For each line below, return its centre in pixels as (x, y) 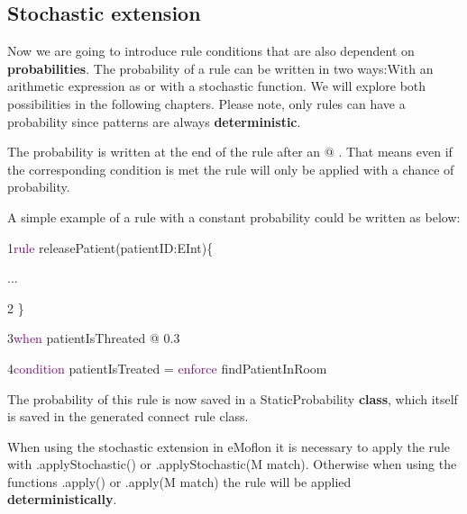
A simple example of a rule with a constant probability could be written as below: (234, 216)
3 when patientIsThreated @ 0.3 (94, 338)
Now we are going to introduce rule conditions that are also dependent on (211, 51)
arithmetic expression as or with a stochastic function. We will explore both (217, 86)
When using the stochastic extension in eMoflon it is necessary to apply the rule (229, 446)
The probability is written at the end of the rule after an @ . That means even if (230, 152)
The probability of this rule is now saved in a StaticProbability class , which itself (233, 398)
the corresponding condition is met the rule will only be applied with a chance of (231, 169)
